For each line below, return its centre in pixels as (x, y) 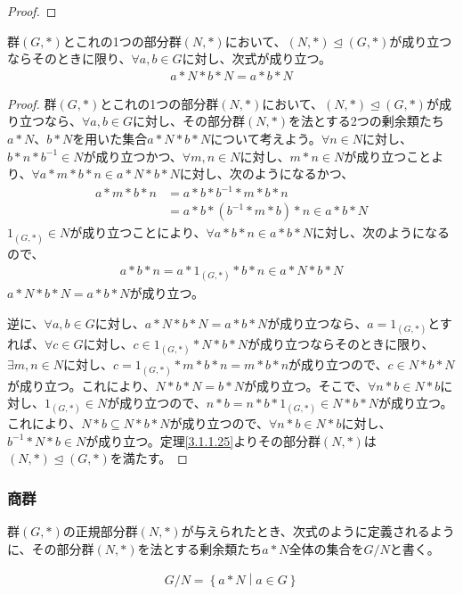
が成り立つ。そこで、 (306, 385)
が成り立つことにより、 (138, 232)
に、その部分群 (51, 548)
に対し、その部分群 (189, 121)
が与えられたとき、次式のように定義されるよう (318, 531)
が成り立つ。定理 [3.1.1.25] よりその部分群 (203, 440)
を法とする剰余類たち (200, 548)
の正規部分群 (100, 531)
